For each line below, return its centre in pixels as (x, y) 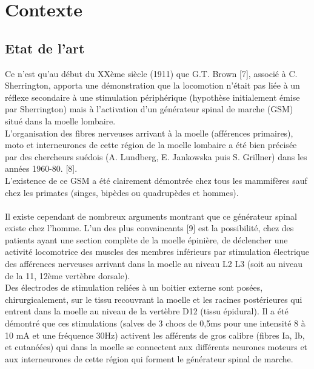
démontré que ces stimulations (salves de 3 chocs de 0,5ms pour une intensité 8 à (155, 323)
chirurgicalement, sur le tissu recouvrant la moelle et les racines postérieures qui (154, 299)
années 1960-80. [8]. (41, 168)
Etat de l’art (45, 48)
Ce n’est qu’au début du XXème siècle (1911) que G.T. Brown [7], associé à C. (151, 73)
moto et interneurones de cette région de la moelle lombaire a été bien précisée (151, 145)
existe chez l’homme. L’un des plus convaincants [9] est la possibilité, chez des (149, 228)
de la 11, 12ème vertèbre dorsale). (68, 275)
